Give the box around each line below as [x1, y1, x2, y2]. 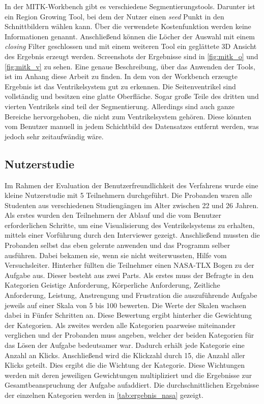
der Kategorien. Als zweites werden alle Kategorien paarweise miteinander [5, 319, 236, 330]
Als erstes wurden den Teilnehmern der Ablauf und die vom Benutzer [5, 210, 222, 220]
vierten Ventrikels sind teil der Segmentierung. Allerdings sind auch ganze [5, 100, 235, 111]
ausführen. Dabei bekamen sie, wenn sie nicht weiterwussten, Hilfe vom [5, 249, 227, 260]
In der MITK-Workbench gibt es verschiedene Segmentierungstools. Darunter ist [5, 1, 255, 11]
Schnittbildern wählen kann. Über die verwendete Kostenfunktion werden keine [5, 21, 251, 32]
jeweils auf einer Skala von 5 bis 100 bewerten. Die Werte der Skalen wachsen [5, 299, 246, 310]
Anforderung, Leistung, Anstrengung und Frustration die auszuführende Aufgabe [5, 290, 257, 300]
